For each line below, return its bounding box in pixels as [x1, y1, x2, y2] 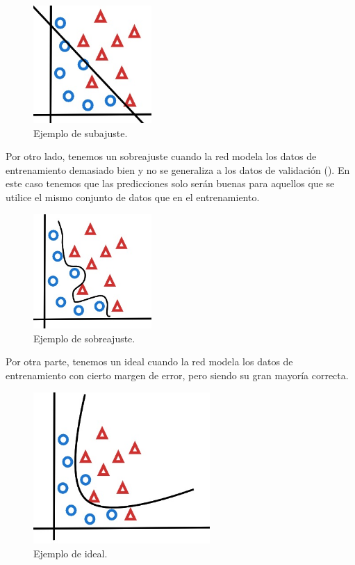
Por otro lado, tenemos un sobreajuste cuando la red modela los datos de [6, 149, 317, 164]
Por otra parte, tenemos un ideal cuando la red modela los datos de [6, 354, 293, 369]
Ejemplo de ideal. [33, 546, 108, 560]
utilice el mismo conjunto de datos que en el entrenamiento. [6, 189, 260, 204]
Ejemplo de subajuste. [33, 125, 128, 140]
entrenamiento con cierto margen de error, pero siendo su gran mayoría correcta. [6, 368, 349, 383]
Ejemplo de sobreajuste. [33, 331, 135, 345]
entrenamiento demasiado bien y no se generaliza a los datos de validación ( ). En [6, 162, 350, 177]
